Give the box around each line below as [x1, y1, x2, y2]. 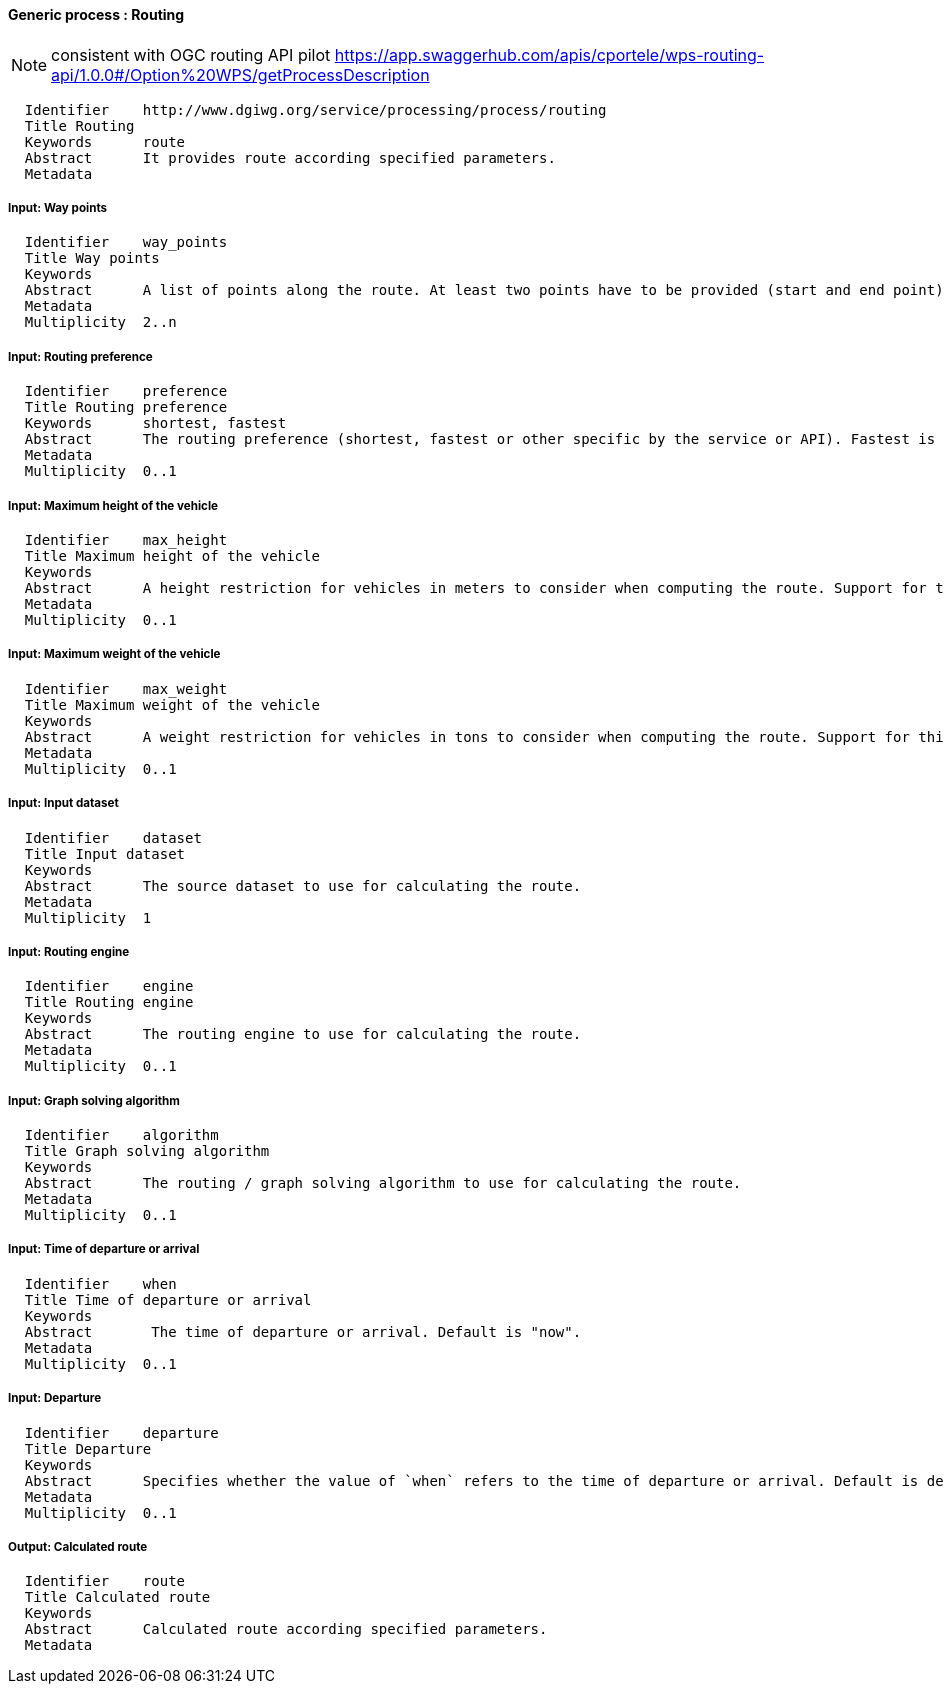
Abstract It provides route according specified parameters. [24, 149, 556, 166]
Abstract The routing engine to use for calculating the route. [24, 1026, 582, 1043]
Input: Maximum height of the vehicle [8, 498, 218, 513]
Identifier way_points [24, 234, 228, 251]
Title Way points [24, 250, 160, 267]
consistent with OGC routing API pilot [51, 44, 331, 65]
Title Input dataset [24, 845, 186, 862]
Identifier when [24, 1275, 177, 1292]
